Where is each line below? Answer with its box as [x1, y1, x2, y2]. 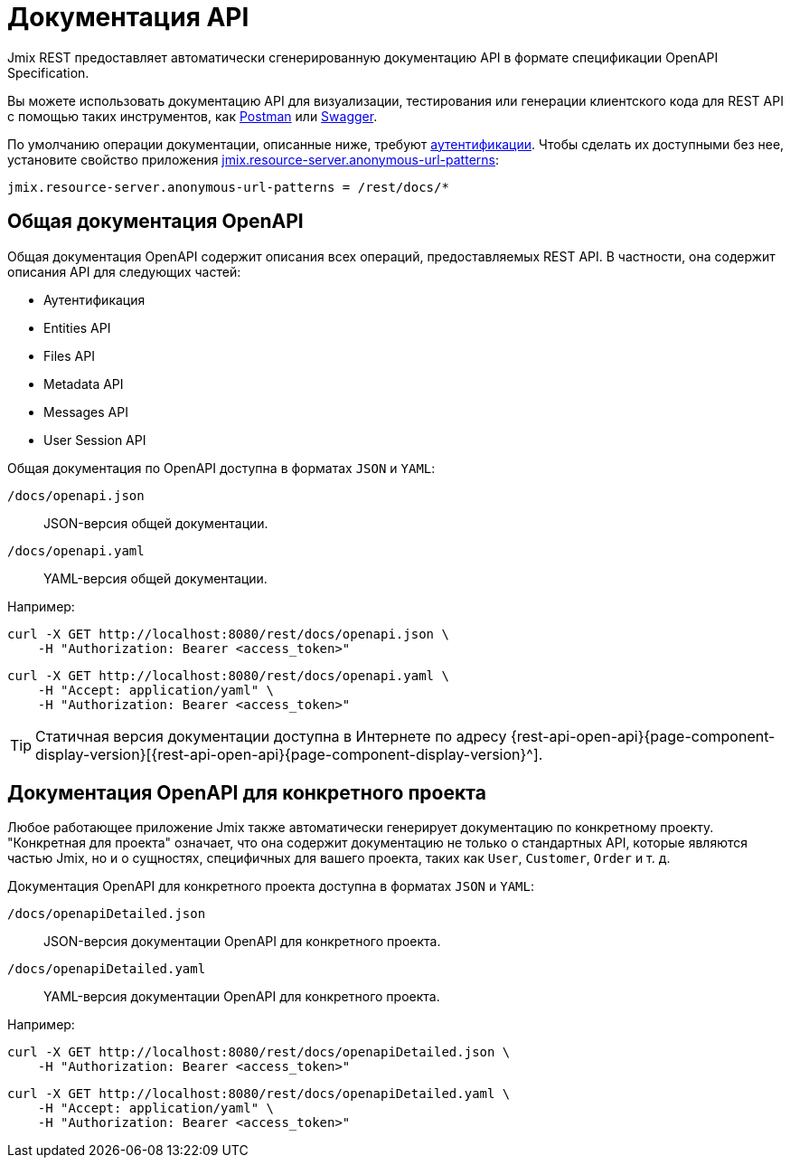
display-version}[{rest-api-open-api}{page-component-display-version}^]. [35, 744, 543, 763]
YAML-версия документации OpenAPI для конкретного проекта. [43, 989, 440, 1005]
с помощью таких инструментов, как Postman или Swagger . [7, 108, 378, 124]
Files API [43, 347, 95, 364]
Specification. [7, 64, 89, 81]
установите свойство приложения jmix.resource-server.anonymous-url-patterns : [7, 151, 499, 167]
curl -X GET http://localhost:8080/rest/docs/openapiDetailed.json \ [7, 1045, 511, 1060]
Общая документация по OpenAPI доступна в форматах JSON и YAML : [7, 459, 436, 476]
